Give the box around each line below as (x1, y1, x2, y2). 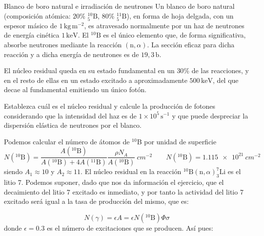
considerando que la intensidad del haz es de (4, 110, 137, 120)
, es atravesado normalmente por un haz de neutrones (84, 20, 244, 30)
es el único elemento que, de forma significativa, (103, 30, 246, 40)
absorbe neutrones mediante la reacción (4, 39, 122, 49)
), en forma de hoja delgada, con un (126, 10, 234, 20)
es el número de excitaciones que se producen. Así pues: (47, 222, 213, 233)
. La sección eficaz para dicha (147, 39, 235, 49)
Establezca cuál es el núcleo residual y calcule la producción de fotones (4, 100, 215, 111)
